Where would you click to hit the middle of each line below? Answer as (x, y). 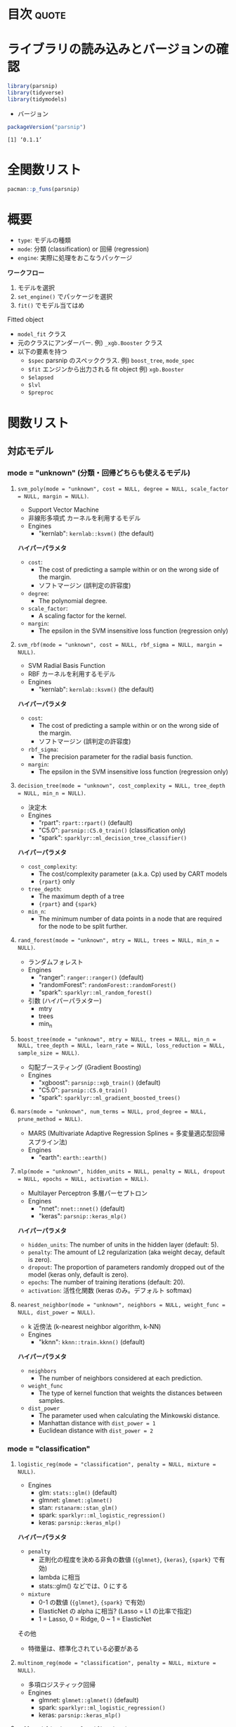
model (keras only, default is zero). (78, 1275)
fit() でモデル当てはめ (51, 305)
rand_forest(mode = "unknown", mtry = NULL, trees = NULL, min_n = (118, 941)
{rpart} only (57, 881)
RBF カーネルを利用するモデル (72, 674)
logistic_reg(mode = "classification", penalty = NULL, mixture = (117, 1465)
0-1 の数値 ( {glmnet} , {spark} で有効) (92, 1602)
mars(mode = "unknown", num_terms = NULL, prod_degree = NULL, (112, 1112)
